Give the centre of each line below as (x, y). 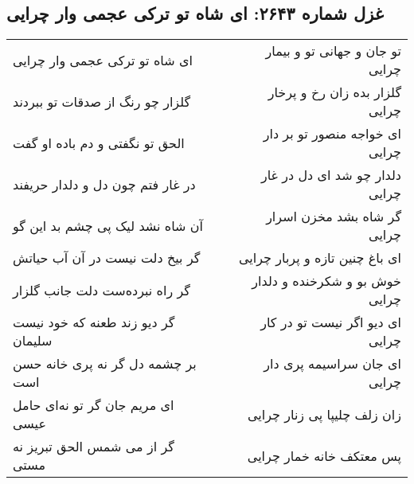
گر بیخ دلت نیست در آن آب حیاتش (107, 258)
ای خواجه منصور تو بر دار (332, 134)
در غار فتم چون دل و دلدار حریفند (104, 184)
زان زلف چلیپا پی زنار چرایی (324, 414)
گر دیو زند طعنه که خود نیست (94, 322)
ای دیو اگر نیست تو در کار (331, 322)
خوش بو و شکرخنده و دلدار (326, 281)
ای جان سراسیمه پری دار (332, 364)
